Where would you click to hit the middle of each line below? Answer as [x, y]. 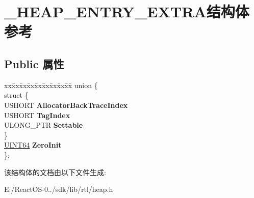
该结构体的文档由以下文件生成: [55, 172]
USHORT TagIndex [37, 115]
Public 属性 [34, 63]
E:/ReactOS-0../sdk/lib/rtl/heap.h [59, 189]
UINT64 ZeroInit [33, 145]
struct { [16, 95]
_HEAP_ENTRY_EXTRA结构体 [127, 11]
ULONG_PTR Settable [44, 125]
